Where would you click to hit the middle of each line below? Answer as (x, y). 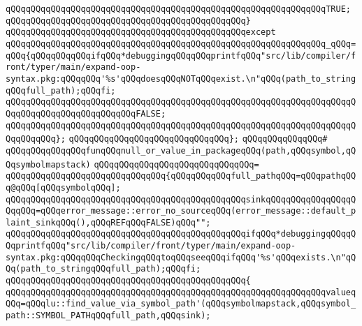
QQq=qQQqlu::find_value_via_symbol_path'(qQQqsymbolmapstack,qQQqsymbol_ (181, 304)
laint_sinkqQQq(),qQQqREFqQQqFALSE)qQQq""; (108, 222)
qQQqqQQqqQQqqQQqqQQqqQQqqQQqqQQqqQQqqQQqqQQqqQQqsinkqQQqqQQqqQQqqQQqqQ (181, 199)
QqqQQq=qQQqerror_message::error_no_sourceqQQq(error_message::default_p (181, 211)
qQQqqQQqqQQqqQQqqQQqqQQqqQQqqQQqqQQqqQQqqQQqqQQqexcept (141, 32)
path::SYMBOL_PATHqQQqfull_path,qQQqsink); (108, 316)
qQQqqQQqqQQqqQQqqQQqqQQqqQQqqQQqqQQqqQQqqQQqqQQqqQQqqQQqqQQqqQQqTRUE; (178, 9)
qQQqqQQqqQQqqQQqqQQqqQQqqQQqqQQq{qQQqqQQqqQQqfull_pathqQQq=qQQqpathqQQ (181, 176)
